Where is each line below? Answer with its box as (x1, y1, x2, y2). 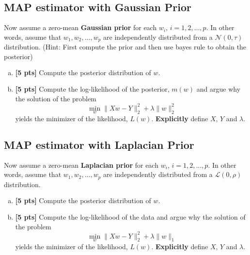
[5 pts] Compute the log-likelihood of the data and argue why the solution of (15, 211, 246, 222)
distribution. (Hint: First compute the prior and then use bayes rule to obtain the (4, 42, 247, 52)
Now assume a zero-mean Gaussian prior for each (4, 22, 157, 32)
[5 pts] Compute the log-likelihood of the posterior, (15, 84, 170, 94)
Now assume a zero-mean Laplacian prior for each (4, 159, 158, 170)
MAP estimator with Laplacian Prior (4, 137, 194, 152)
